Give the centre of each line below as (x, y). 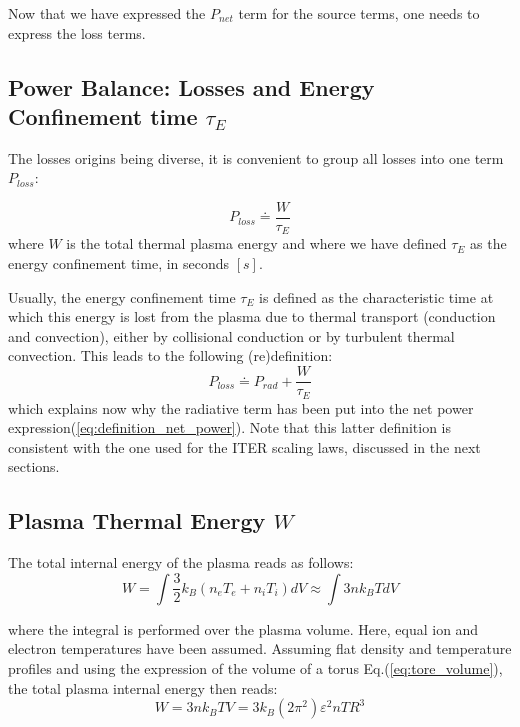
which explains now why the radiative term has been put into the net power (241, 407)
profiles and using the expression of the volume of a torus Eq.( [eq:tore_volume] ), (255, 667)
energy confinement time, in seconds (119, 263)
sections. (34, 466)
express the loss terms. (77, 32)
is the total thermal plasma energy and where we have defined (256, 243)
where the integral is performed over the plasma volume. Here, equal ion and (243, 628)
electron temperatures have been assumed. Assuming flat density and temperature (260, 648)
